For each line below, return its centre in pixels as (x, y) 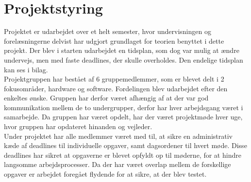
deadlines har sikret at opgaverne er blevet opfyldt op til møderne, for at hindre (123, 155)
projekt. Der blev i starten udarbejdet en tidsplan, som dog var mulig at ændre (122, 50)
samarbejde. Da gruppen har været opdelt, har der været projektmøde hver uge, (123, 117)
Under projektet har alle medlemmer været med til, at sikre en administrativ (118, 136)
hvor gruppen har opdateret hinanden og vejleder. (78, 126)
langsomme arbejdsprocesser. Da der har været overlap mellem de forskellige (117, 164)
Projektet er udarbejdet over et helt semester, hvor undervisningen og (108, 31)
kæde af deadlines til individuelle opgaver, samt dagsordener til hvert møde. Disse (125, 145)
